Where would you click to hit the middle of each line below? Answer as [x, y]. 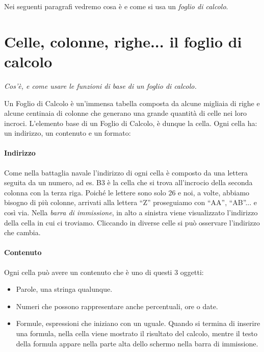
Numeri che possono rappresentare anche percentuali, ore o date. [117, 306]
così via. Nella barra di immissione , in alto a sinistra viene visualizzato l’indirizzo [131, 212]
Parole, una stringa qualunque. [64, 289]
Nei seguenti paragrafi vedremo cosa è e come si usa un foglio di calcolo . [116, 6]
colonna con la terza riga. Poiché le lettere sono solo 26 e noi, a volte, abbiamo [127, 192]
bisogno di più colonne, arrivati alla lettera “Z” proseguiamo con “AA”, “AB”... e [130, 202]
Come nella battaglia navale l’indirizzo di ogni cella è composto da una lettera [126, 172]
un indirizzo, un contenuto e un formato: [68, 133]
